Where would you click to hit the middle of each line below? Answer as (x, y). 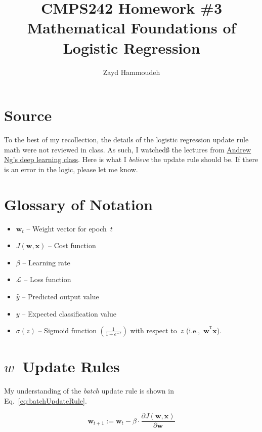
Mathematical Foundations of (132, 28)
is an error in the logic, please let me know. (71, 169)
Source (28, 115)
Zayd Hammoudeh (132, 72)
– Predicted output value (60, 296)
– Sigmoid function (67, 330)
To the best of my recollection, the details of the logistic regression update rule (126, 140)
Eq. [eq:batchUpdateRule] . (46, 400)
